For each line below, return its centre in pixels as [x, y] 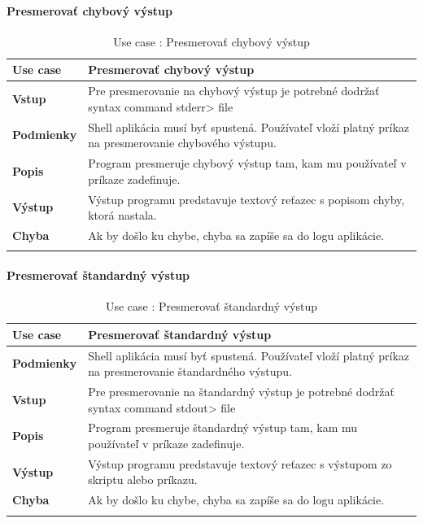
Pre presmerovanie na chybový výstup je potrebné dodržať [234, 91]
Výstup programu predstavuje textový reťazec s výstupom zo [240, 463]
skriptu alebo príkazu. [143, 479]
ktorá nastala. [122, 215]
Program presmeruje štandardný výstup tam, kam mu [223, 427]
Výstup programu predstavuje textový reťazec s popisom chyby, [246, 199]
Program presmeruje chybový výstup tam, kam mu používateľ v [247, 163]
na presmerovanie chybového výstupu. [182, 143]
